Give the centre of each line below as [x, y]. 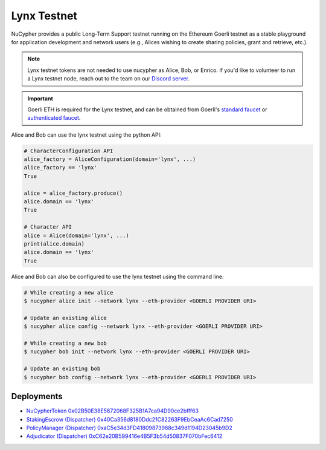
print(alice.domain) [54, 244]
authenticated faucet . [54, 118]
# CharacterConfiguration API [69, 151]
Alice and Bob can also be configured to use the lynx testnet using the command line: [117, 276]
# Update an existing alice [65, 318]
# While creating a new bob [65, 344]
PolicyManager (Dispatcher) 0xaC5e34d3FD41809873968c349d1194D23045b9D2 [129, 428]
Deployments [37, 396]
